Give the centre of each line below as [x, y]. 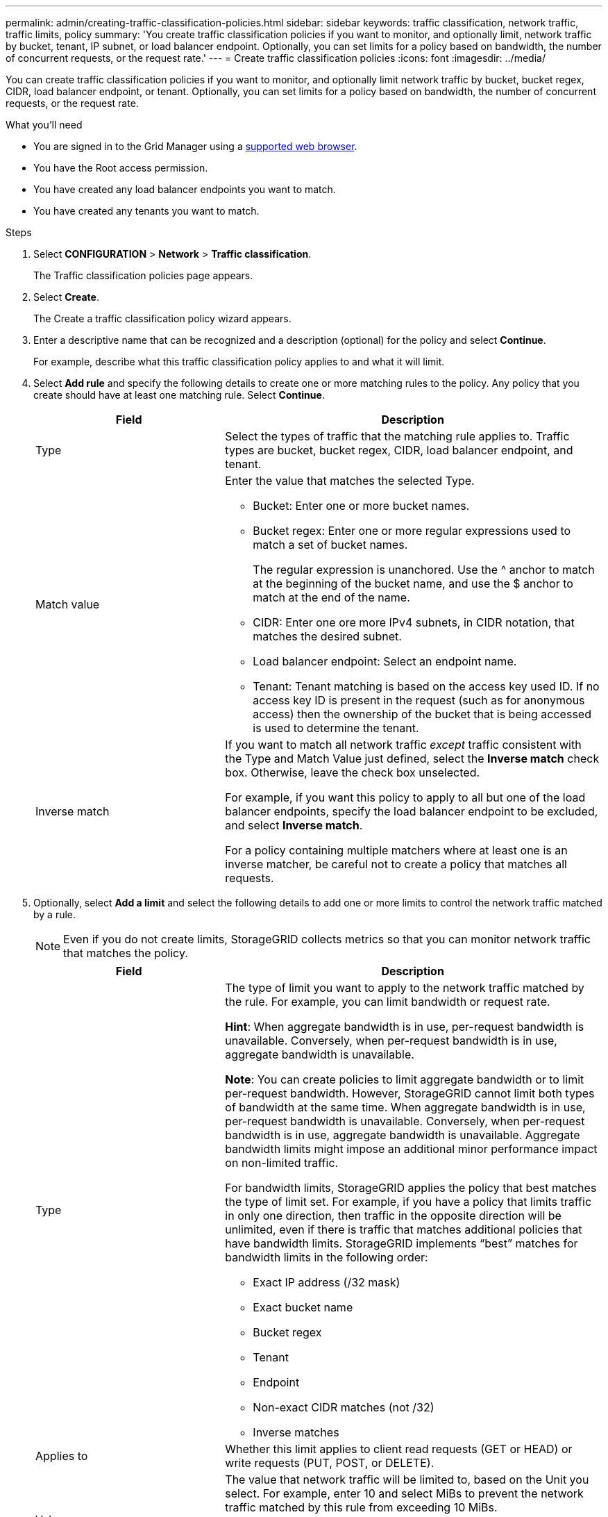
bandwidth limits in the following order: [327, 1257]
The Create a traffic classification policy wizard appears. [162, 318]
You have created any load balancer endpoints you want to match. [185, 189]
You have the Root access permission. [121, 168]
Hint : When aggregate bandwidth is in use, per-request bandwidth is [405, 1027]
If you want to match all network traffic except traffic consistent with [403, 745]
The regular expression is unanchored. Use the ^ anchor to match [424, 570]
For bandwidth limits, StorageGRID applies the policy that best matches [411, 1188]
